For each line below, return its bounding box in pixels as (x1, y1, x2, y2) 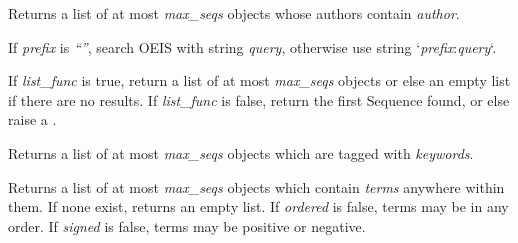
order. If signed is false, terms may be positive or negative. (8, 215, 366, 236)
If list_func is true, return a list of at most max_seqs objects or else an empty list (8, 70, 511, 91)
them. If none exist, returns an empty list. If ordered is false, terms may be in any (8, 196, 509, 217)
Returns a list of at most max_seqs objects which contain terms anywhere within (8, 176, 505, 197)
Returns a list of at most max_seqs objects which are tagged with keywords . (8, 142, 474, 163)
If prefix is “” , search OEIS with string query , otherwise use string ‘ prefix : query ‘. (8, 36, 497, 57)
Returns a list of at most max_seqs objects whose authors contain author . (8, 3, 460, 23)
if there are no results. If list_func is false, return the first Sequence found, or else (8, 89, 510, 110)
